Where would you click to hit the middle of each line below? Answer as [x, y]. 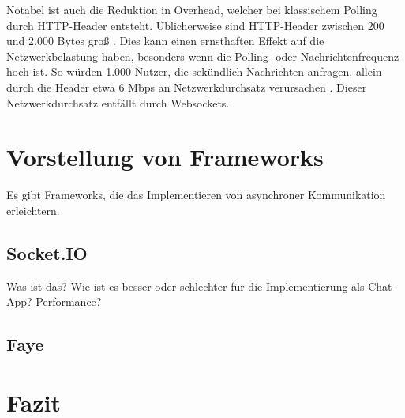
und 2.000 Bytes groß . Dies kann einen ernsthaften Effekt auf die [165, 41]
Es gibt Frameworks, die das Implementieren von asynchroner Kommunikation [196, 195]
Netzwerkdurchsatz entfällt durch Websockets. [118, 102]
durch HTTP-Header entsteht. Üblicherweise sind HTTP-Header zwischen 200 [195, 25]
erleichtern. [33, 210]
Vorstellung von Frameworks [165, 157]
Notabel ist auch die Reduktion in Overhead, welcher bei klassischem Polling [192, 9]
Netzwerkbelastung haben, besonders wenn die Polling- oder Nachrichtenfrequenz [203, 56]
